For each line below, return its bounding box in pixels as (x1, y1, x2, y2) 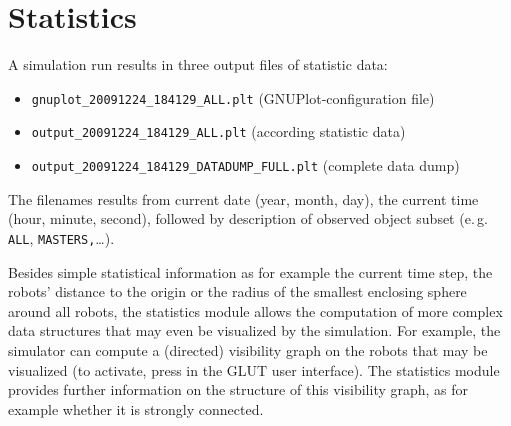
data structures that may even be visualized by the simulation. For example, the (8, 320, 501, 341)
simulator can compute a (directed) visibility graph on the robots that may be (8, 339, 488, 360)
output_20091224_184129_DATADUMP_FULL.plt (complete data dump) (31, 155, 460, 176)
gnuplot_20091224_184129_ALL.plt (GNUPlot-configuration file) (31, 87, 435, 108)
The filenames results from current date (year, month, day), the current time (8, 188, 479, 209)
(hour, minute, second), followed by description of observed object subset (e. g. (8, 208, 489, 229)
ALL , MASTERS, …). (8, 227, 115, 248)
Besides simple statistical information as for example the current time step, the (8, 261, 493, 282)
